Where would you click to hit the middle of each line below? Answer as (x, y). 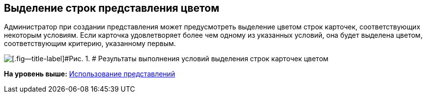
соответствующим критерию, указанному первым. (90, 44)
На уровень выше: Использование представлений (90, 74)
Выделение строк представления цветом (112, 8)
